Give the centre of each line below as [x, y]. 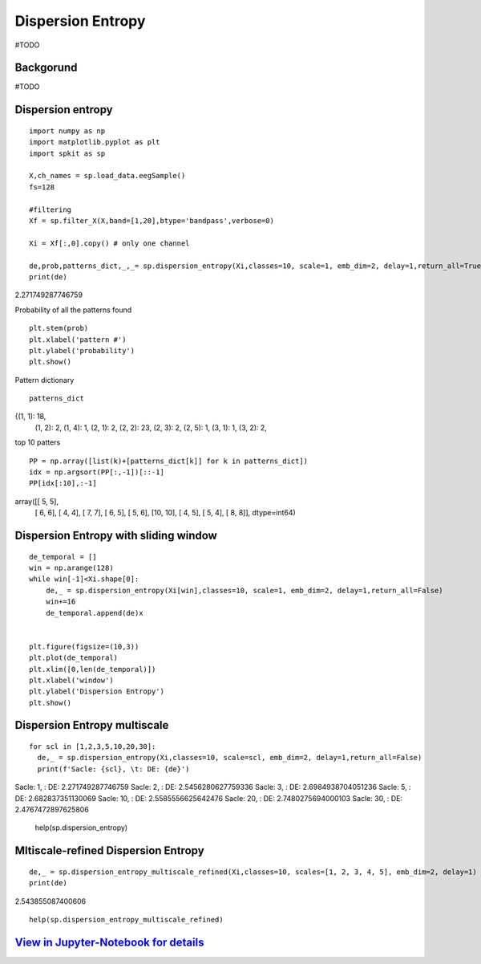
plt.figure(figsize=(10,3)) [84, 647]
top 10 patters [38, 442]
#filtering [51, 209]
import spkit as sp [67, 153]
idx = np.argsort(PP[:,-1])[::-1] [97, 472]
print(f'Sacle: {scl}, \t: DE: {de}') [113, 769]
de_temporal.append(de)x [94, 613]
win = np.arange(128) [71, 567]
